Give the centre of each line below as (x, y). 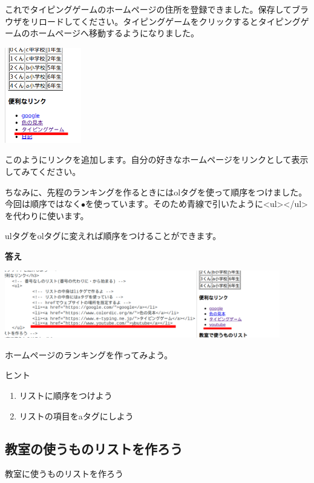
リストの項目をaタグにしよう (76, 416)
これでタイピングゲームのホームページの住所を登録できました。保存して (149, 9)
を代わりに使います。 (47, 215)
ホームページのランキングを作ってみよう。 (89, 354)
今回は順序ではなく (43, 204)
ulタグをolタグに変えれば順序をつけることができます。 (113, 236)
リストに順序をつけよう (66, 395)
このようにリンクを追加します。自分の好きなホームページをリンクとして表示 (157, 159)
